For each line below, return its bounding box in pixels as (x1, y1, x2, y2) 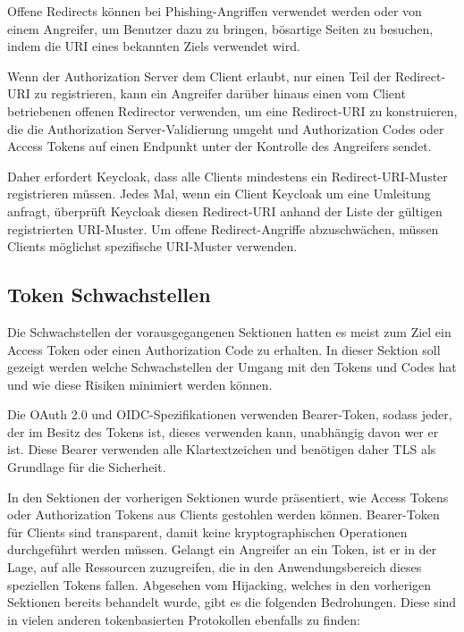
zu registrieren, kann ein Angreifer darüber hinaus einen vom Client (34, 84, 406, 103)
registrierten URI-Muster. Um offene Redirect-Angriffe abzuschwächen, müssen (7, 219, 439, 238)
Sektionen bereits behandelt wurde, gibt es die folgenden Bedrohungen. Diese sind (7, 593, 457, 611)
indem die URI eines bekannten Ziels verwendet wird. (7, 37, 300, 55)
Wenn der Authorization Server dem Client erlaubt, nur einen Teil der (7, 66, 392, 85)
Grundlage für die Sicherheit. (7, 458, 166, 476)
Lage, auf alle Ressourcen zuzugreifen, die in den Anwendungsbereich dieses (7, 558, 422, 577)
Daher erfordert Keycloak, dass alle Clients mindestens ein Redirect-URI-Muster (7, 166, 448, 185)
